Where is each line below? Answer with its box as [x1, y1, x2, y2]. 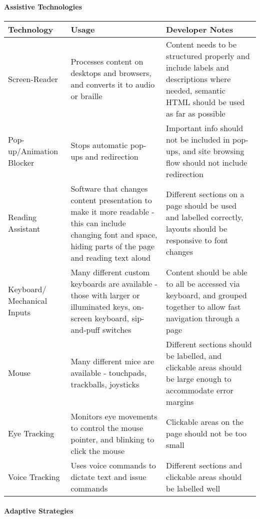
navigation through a [166, 312, 239, 324]
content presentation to [70, 194, 152, 206]
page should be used [166, 200, 237, 212]
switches [102, 323, 131, 335]
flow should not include [166, 156, 247, 168]
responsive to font [166, 234, 228, 246]
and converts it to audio [70, 79, 155, 91]
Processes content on [70, 56, 143, 68]
